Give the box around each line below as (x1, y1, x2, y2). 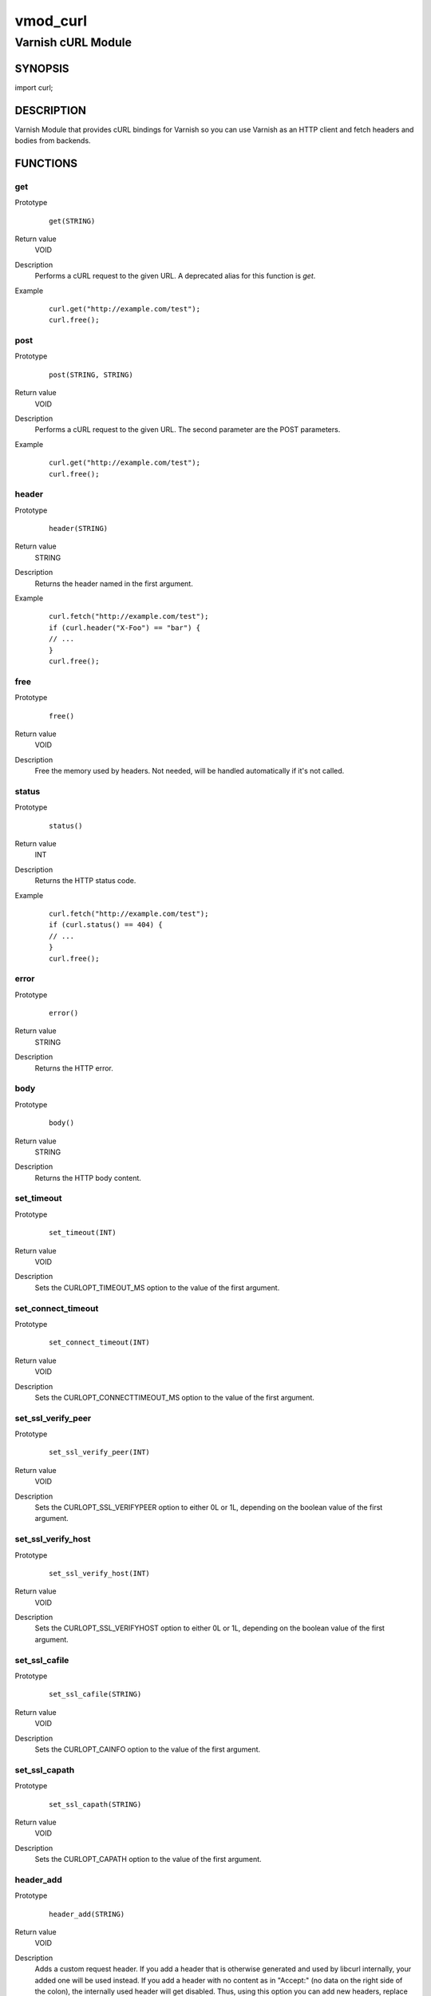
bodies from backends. (14, 136, 91, 145)
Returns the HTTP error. (34, 1063, 113, 1073)
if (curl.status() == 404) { (49, 921, 163, 929)
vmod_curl (14, 12, 88, 30)
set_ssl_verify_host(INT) (49, 1569, 151, 1578)
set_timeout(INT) (49, 1228, 117, 1238)
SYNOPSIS (14, 61, 69, 75)
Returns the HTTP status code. (34, 876, 136, 885)
